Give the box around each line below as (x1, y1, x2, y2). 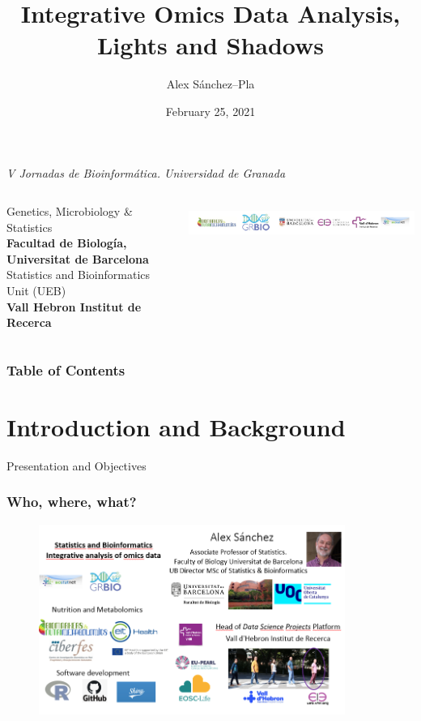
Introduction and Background (6, 410, 346, 443)
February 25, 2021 (165, 102, 256, 119)
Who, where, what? (6, 491, 137, 512)
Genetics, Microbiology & (6, 203, 133, 220)
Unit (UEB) (6, 282, 66, 299)
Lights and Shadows (96, 28, 325, 62)
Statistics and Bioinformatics (6, 266, 151, 283)
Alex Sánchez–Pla (166, 75, 255, 92)
